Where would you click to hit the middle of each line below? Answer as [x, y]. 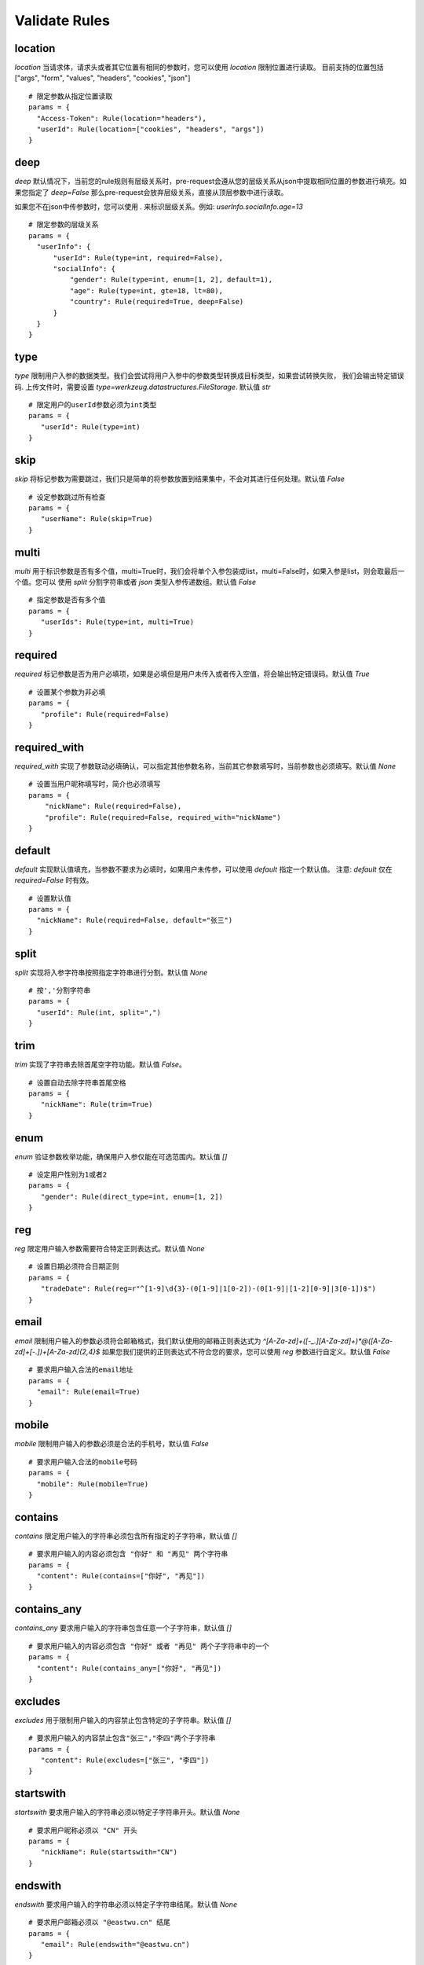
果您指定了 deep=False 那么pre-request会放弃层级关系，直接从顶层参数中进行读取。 [151, 192]
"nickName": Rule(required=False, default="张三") [135, 920]
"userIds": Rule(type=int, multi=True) [117, 622]
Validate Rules [62, 20]
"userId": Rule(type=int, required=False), [138, 258]
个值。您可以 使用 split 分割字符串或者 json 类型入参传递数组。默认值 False [135, 582]
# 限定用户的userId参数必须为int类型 [93, 405]
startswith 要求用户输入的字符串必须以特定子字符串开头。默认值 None [127, 1813]
